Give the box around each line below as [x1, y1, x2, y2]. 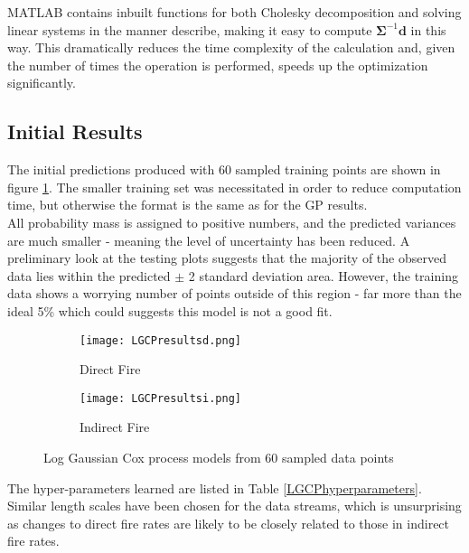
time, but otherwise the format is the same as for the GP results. [7, 195, 368, 214]
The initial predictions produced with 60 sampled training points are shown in [7, 160, 441, 179]
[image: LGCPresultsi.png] [80, 391, 241, 405]
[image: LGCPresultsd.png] [80, 333, 241, 347]
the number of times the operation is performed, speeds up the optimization [7, 55, 428, 74]
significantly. [7, 73, 76, 92]
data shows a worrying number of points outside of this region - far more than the [7, 284, 462, 303]
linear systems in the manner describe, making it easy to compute [7, 20, 372, 39]
